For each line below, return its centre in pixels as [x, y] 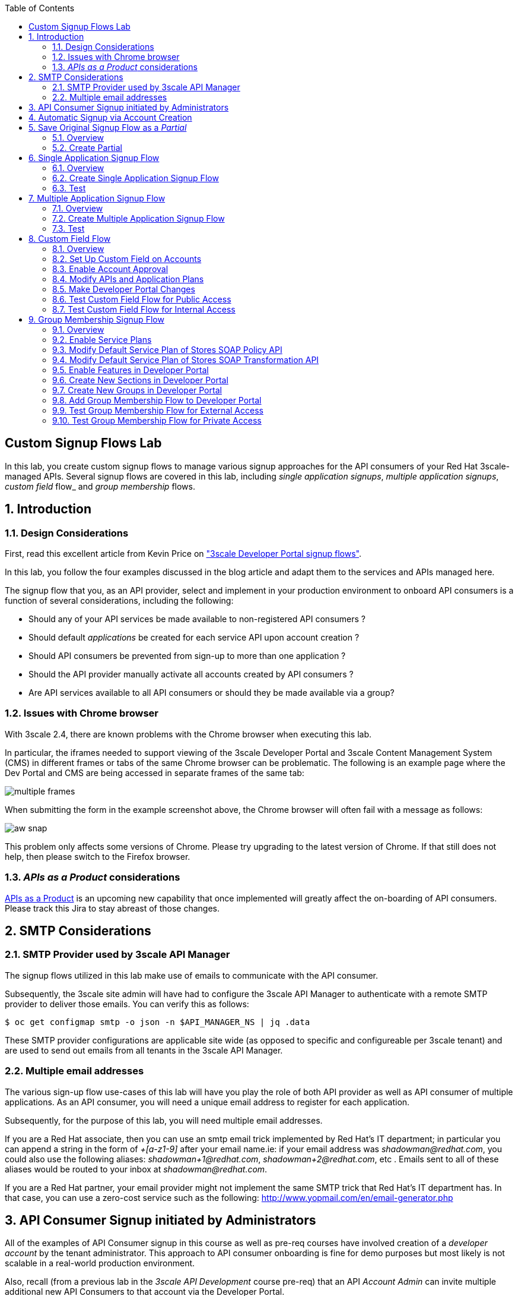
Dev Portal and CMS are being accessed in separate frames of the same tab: [155, 772]
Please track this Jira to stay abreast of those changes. [112, 908]
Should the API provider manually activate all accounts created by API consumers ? [191, 674]
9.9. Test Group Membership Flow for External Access [158, 410]
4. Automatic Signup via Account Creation [110, 117]
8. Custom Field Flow [70, 239]
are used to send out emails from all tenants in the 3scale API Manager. [144, 1050]
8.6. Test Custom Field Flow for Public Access [142, 299]
